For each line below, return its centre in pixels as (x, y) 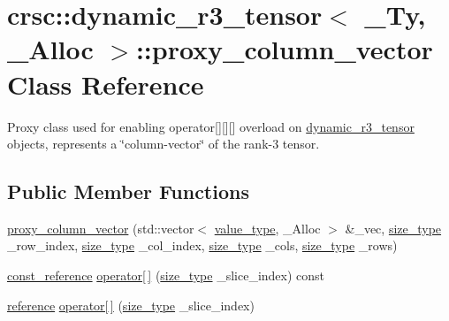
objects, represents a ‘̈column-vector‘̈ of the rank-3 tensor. (164, 144)
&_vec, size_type (393, 228)
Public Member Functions (128, 191)
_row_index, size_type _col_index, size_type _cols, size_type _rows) (202, 245)
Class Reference (106, 84)
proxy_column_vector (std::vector (101, 228)
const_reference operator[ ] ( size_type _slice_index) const (166, 275)
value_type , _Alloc (267, 228)
